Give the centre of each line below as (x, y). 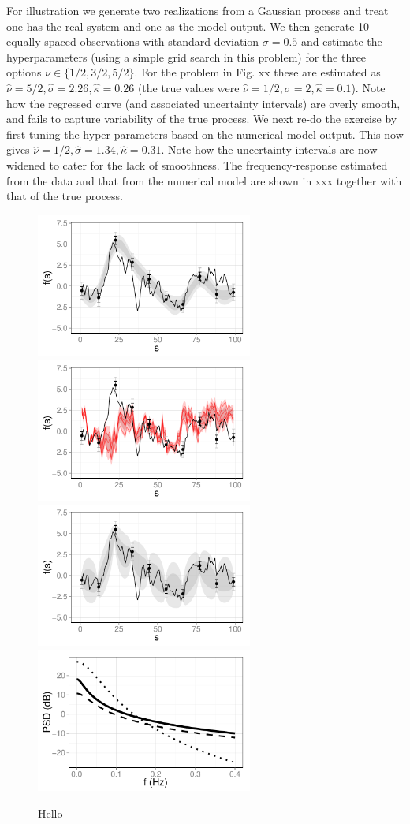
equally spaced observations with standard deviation (133, 41)
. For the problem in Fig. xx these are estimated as (257, 72)
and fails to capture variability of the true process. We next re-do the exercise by (202, 119)
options (24, 72)
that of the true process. (65, 196)
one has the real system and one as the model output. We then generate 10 (188, 26)
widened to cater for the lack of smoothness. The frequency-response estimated (197, 164)
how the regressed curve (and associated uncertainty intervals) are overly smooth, (203, 103)
